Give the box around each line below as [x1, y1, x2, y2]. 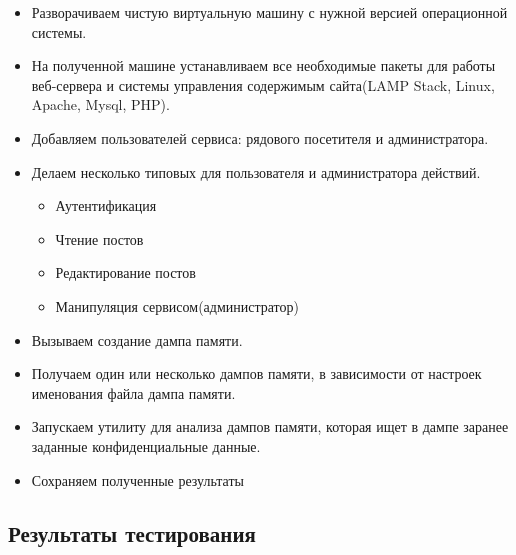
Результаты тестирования [8, 518, 256, 549]
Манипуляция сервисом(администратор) [55, 295, 299, 316]
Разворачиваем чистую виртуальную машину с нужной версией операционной [31, 2, 508, 22]
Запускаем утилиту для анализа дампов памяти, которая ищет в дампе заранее [31, 416, 509, 437]
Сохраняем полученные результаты [31, 469, 244, 490]
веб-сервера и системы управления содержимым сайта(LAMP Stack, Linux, [31, 74, 495, 95]
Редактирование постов [55, 262, 196, 283]
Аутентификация [55, 195, 157, 216]
